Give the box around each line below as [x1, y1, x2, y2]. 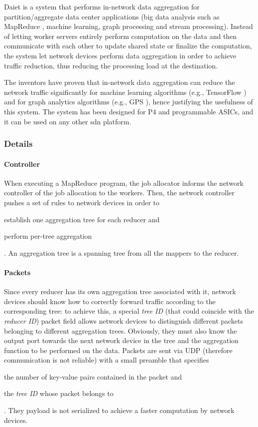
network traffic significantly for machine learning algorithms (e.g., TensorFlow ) [4, 86, 247, 97]
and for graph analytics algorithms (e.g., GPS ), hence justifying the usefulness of [4, 96, 253, 107]
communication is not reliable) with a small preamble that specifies [4, 355, 209, 365]
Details [4, 137, 33, 150]
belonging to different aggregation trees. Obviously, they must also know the [4, 325, 237, 336]
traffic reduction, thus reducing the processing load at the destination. [4, 60, 218, 70]
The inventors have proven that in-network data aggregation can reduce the [4, 77, 235, 87]
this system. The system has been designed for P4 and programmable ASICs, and [4, 106, 254, 116]
